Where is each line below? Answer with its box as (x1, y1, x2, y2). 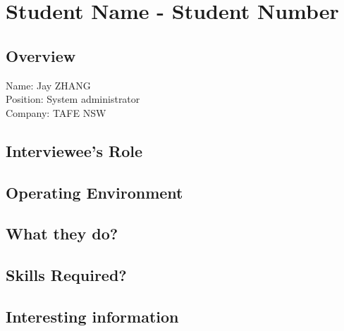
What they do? (6, 223, 118, 244)
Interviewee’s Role (6, 139, 142, 161)
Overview (6, 44, 76, 66)
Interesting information (6, 305, 179, 327)
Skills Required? (6, 264, 127, 286)
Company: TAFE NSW (6, 105, 106, 120)
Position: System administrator (6, 92, 140, 106)
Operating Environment (6, 181, 183, 203)
